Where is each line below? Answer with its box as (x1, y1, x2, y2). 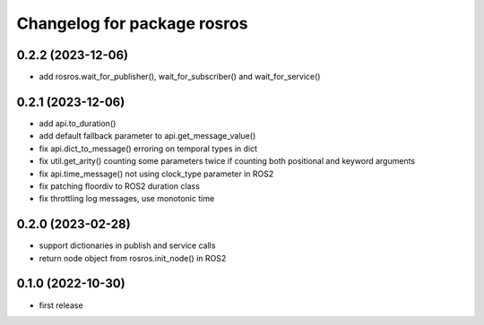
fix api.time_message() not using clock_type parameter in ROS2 (39, 168, 274, 179)
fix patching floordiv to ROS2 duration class (39, 180, 201, 192)
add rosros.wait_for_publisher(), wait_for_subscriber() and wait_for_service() (39, 72, 321, 82)
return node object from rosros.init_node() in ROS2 (39, 252, 227, 263)
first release (39, 300, 84, 311)
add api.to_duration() (39, 117, 117, 129)
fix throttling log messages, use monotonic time (39, 193, 215, 204)
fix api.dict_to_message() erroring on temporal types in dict (39, 143, 258, 154)
